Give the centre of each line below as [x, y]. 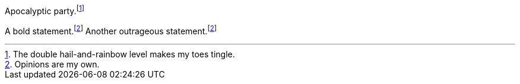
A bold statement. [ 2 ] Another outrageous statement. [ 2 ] [111, 30]
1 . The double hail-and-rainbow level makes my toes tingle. [120, 54]
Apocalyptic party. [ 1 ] [45, 10]
